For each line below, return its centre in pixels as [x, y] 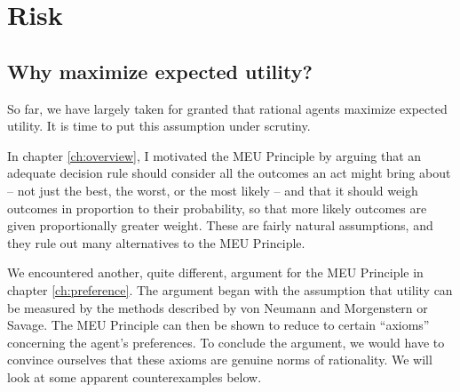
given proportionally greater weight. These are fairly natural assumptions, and [220, 225]
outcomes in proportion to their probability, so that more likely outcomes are [217, 208]
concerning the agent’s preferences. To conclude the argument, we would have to [226, 342]
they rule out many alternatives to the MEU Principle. [156, 242]
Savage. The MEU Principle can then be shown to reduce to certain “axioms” [218, 325]
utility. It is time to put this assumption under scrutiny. [159, 126]
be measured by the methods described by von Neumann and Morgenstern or [218, 307]
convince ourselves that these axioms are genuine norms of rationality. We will [220, 360]
